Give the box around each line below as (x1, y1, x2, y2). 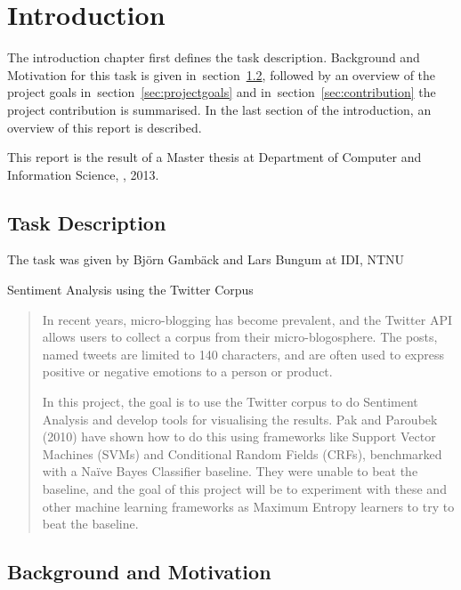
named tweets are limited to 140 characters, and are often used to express (42, 344, 445, 363)
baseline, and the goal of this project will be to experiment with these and (42, 480, 447, 498)
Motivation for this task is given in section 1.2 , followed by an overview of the (7, 65, 436, 84)
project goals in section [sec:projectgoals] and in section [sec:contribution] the (7, 83, 436, 101)
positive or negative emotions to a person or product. (42, 362, 333, 381)
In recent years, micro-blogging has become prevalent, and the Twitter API (42, 310, 452, 328)
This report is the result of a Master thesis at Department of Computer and (7, 148, 422, 166)
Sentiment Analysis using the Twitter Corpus (7, 280, 254, 299)
